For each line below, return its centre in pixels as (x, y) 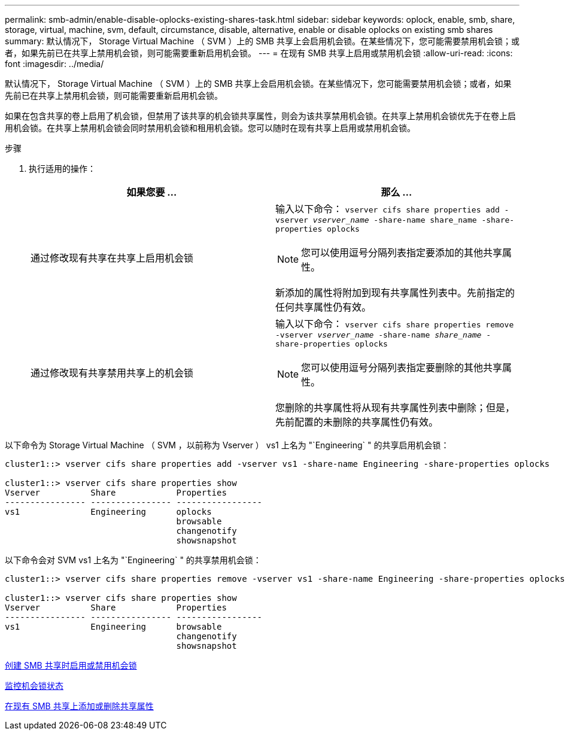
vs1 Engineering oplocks (108, 512)
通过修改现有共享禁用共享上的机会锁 (112, 373)
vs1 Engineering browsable (113, 627)
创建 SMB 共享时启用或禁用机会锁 (71, 665)
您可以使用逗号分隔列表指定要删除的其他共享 (402, 367)
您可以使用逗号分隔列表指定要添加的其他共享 (402, 253)
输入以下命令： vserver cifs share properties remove (395, 324)
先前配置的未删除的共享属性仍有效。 (357, 422)
